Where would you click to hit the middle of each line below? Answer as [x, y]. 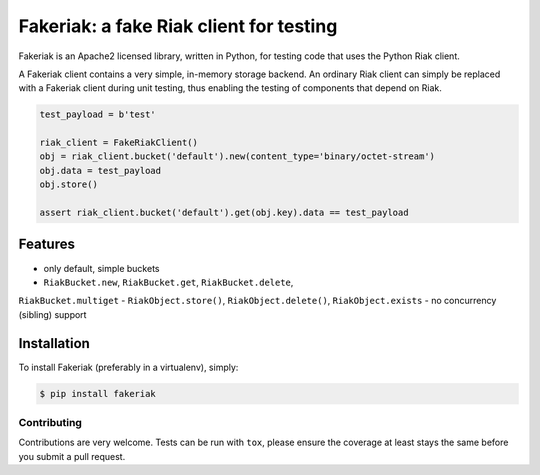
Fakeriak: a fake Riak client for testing [178, 26]
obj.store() [69, 184]
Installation [54, 343]
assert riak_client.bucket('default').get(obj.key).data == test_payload [224, 213]
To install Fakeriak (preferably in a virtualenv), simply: [128, 367]
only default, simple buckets [101, 268]
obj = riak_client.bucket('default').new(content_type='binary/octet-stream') [237, 156]
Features [46, 244]
